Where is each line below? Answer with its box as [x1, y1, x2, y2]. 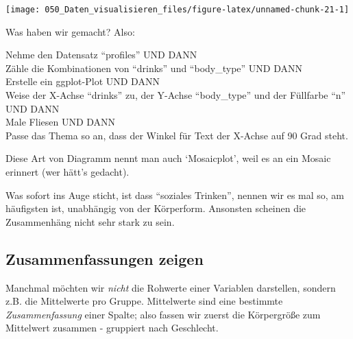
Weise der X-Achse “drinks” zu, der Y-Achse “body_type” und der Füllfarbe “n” [5, 88, 346, 102]
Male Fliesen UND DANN [5, 115, 116, 129]
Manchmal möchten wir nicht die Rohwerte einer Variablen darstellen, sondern [5, 280, 336, 294]
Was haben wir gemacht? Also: [5, 24, 135, 38]
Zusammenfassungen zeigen [5, 248, 204, 269]
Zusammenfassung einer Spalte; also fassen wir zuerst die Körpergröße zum [5, 307, 321, 321]
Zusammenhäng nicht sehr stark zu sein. [5, 214, 175, 229]
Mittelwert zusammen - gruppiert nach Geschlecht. [5, 320, 219, 335]
